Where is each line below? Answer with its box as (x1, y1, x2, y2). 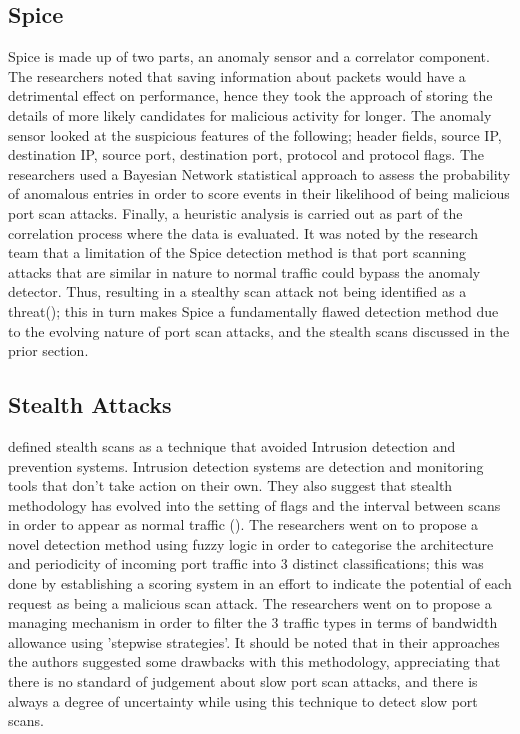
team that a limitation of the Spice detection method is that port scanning (8, 242, 466, 263)
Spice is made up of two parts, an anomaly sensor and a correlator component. (8, 46, 490, 67)
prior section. (8, 340, 89, 361)
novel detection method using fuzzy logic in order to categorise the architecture (8, 533, 494, 554)
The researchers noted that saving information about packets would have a (8, 65, 466, 86)
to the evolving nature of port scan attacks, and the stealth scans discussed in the (8, 320, 510, 341)
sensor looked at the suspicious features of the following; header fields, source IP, (8, 124, 502, 145)
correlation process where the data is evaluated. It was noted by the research (8, 222, 478, 243)
